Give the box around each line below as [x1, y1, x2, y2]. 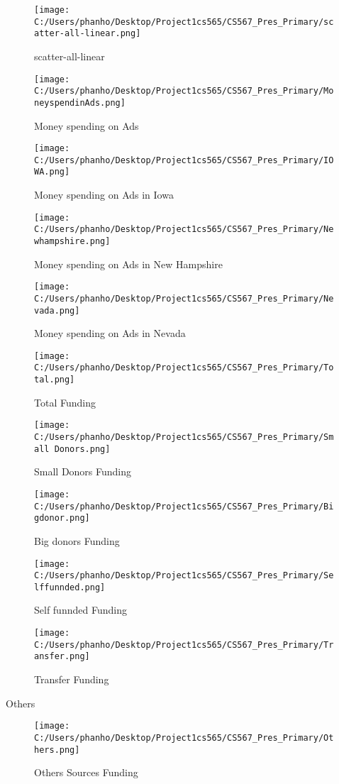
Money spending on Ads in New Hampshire [34, 256, 223, 271]
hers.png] [34, 744, 80, 755]
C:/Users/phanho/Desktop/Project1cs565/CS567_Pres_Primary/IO [34, 155, 334, 165]
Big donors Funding [34, 533, 120, 548]
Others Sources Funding [34, 765, 138, 780]
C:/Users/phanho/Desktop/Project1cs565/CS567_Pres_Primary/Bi [34, 501, 334, 512]
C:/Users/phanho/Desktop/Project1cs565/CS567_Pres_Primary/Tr [34, 639, 334, 650]
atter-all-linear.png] [34, 28, 141, 39]
